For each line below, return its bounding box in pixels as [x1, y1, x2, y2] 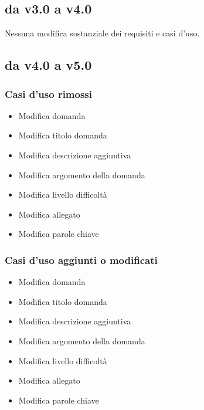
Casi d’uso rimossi [5, 86, 93, 101]
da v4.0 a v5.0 [5, 56, 92, 74]
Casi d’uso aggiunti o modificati [5, 252, 158, 267]
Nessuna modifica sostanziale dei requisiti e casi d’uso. [5, 27, 200, 39]
